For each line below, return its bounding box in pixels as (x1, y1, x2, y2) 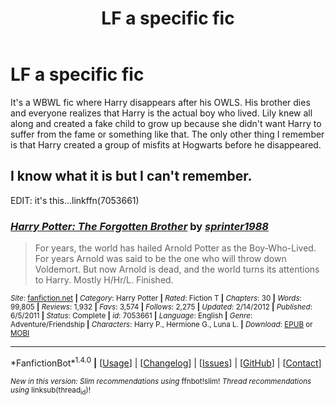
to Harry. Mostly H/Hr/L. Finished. (34, 274, 174, 286)
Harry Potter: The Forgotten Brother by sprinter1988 (10, 219, 269, 233)
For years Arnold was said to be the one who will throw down (34, 253, 287, 265)
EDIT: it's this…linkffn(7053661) (10, 194, 140, 206)
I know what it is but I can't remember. (10, 168, 253, 185)
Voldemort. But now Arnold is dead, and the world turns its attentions (34, 263, 320, 276)
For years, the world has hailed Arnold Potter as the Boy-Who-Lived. (34, 242, 317, 254)
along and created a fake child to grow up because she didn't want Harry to (10, 117, 322, 129)
